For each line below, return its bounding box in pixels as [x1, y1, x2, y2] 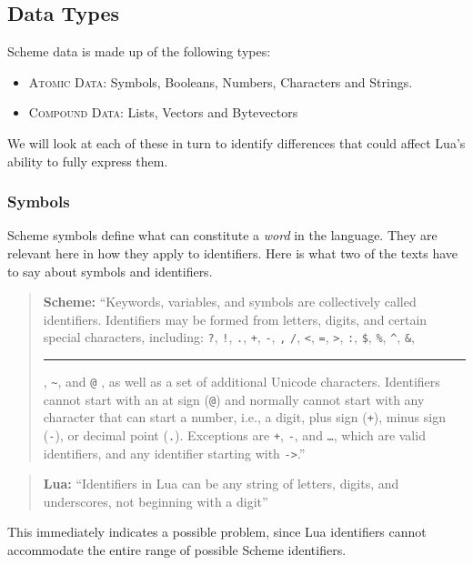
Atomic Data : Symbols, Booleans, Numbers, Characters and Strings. [28, 72, 413, 91]
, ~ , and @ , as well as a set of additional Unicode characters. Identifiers [43, 372, 440, 391]
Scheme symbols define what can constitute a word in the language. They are [7, 226, 438, 245]
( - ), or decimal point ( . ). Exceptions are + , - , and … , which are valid [43, 425, 426, 444]
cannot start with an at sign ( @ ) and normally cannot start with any [43, 389, 425, 409]
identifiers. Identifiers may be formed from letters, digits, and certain [43, 309, 428, 328]
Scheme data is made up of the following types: [7, 42, 271, 61]
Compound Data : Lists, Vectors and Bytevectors [28, 103, 298, 122]
